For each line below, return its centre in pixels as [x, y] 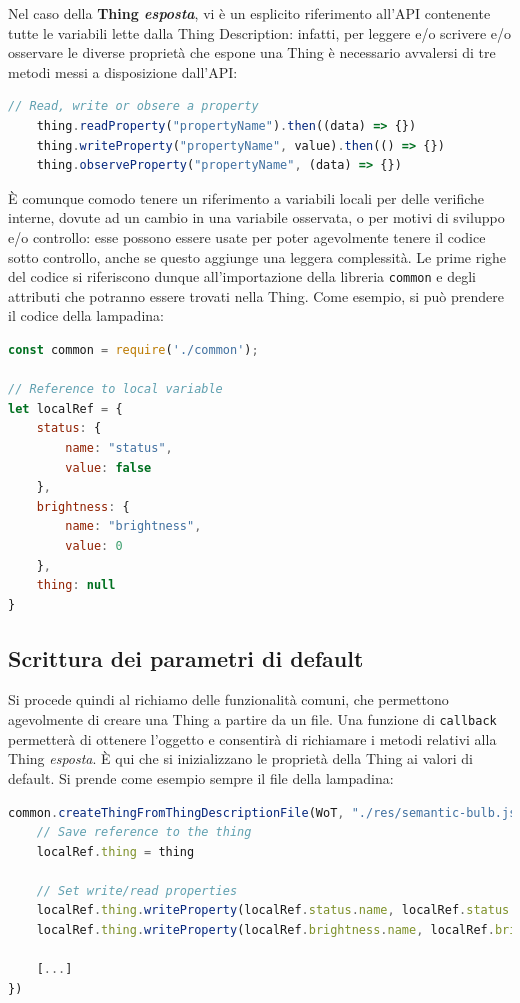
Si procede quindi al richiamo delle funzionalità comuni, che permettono [228, 699]
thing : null [76, 585]
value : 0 [94, 545]
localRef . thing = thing [115, 851]
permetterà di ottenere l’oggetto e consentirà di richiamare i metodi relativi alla [252, 738]
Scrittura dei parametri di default [186, 657]
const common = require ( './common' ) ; [133, 349]
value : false [108, 467]
